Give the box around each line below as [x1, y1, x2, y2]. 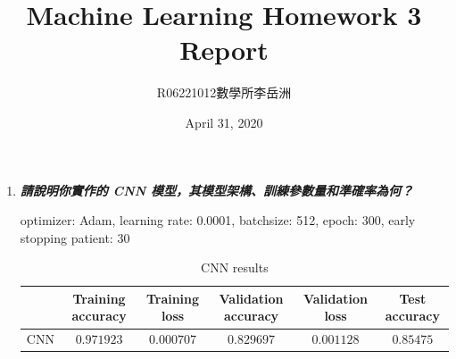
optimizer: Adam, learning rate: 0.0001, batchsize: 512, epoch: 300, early [20, 211, 416, 230]
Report [179, 31, 269, 68]
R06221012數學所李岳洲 [156, 83, 292, 102]
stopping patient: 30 [20, 228, 130, 246]
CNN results [201, 258, 269, 277]
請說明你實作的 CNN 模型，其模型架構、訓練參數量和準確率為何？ [20, 180, 414, 199]
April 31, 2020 [185, 113, 263, 131]
